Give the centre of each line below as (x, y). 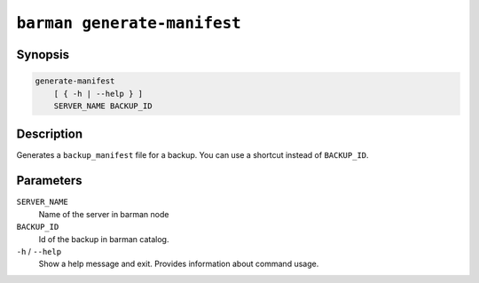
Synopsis (43, 55)
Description (50, 134)
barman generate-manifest (129, 23)
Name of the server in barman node (104, 214)
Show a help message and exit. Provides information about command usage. (179, 264)
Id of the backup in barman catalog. (104, 239)
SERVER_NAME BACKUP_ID (103, 106)
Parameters (49, 181)
